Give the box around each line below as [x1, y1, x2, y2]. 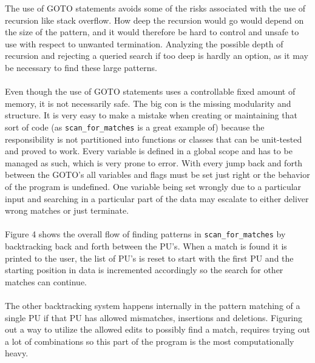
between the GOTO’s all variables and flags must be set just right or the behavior [5, 168, 310, 181]
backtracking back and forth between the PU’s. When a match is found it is [5, 240, 287, 252]
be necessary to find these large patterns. [5, 61, 157, 73]
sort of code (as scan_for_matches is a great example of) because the [5, 120, 265, 133]
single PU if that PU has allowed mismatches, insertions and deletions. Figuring [5, 311, 303, 324]
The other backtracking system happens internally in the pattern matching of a [5, 299, 300, 311]
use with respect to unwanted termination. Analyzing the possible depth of [5, 37, 283, 50]
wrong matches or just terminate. [5, 204, 129, 217]
